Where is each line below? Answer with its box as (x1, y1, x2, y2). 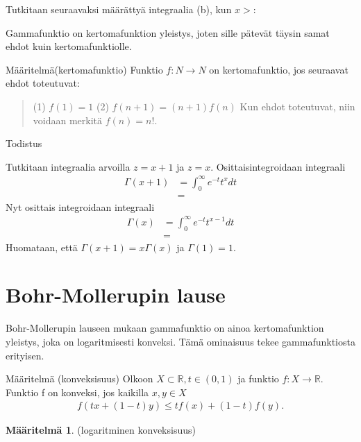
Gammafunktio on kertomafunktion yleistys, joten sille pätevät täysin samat (6, 25, 330, 40)
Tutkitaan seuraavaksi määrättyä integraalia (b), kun (6, 2, 232, 16)
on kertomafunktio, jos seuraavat (209, 62, 349, 76)
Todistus (6, 136, 42, 151)
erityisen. (6, 348, 44, 362)
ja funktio (237, 371, 279, 386)
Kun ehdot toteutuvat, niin (240, 99, 355, 113)
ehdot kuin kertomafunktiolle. (6, 39, 132, 53)
